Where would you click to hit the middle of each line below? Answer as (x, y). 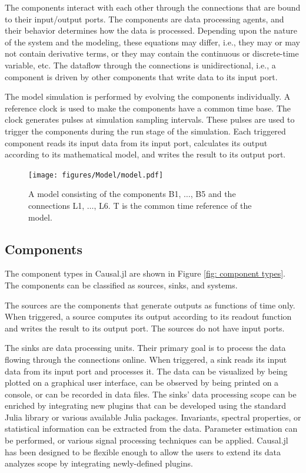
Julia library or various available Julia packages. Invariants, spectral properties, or (153, 417)
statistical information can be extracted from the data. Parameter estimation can (151, 428)
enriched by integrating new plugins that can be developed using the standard (145, 405)
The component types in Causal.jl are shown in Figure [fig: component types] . (145, 273)
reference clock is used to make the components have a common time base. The (148, 108)
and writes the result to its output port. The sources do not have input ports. (145, 328)
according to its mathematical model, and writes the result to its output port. (145, 154)
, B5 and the (213, 194)
